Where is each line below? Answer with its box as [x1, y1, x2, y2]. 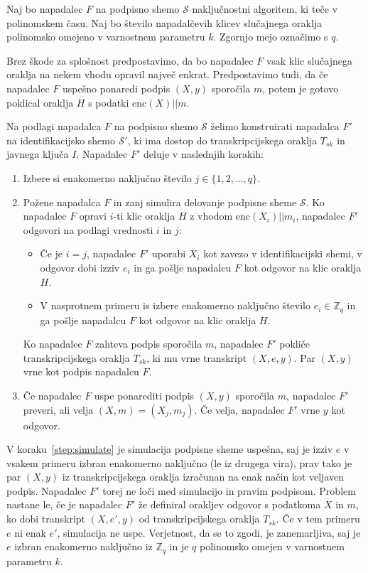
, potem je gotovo [262, 80, 339, 95]
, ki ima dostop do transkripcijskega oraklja [127, 132, 318, 147]
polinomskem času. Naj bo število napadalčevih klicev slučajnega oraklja [6, 15, 323, 30]
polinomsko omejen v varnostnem [199, 539, 345, 554]
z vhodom [190, 208, 233, 223]
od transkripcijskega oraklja [139, 511, 260, 526]
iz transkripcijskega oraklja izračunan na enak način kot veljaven [62, 469, 344, 484]
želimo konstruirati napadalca [210, 119, 340, 134]
